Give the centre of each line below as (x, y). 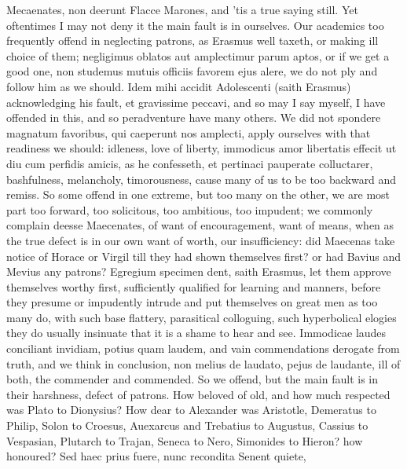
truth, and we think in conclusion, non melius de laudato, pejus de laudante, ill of (203, 363)
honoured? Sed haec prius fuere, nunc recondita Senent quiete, (156, 456)
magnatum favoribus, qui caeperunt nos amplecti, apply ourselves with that (189, 132)
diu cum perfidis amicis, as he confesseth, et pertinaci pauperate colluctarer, (190, 163)
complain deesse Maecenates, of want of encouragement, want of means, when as (200, 225)
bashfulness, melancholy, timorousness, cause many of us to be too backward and (202, 179)
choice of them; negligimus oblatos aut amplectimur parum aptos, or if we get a (198, 55)
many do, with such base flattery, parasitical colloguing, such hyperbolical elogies (202, 317)
